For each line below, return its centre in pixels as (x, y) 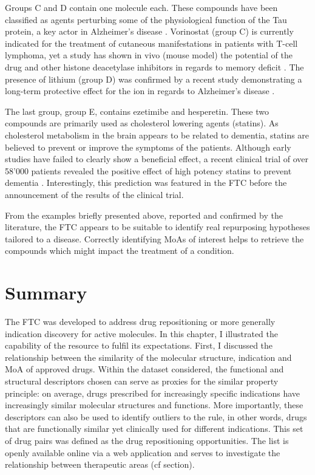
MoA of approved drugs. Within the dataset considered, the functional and (144, 369)
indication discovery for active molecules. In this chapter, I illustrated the (142, 333)
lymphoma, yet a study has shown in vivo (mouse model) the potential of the (149, 55)
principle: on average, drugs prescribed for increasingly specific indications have (153, 393)
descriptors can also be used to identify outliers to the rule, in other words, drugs (156, 416)
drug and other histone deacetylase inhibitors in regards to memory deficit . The (154, 67)
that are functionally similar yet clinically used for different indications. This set (154, 429)
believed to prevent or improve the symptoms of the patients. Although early (148, 147)
